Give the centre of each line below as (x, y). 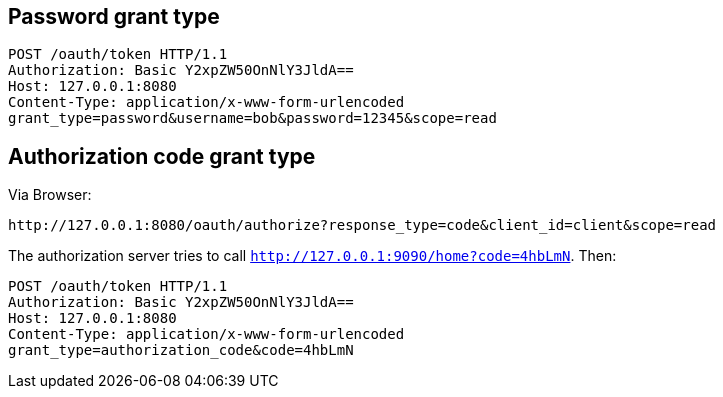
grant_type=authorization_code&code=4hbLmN (181, 350)
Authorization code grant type (162, 156)
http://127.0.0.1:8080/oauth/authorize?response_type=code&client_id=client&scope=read (362, 225)
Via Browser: (50, 195)
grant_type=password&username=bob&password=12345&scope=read (252, 118)
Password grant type (114, 16)
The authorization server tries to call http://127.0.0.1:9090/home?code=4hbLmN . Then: (312, 256)
